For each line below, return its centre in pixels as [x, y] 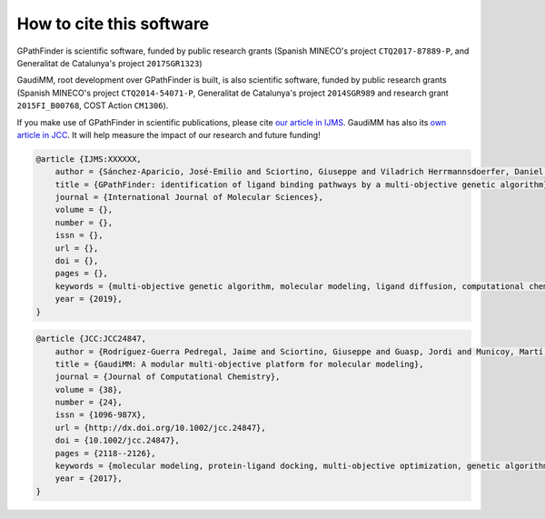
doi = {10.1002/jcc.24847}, [118, 440]
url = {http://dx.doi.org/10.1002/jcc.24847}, [161, 428]
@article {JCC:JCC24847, [91, 339]
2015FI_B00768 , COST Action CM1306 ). [93, 105]
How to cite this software [113, 24]
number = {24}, [89, 403]
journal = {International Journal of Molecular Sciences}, [189, 197]
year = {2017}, [89, 479]
